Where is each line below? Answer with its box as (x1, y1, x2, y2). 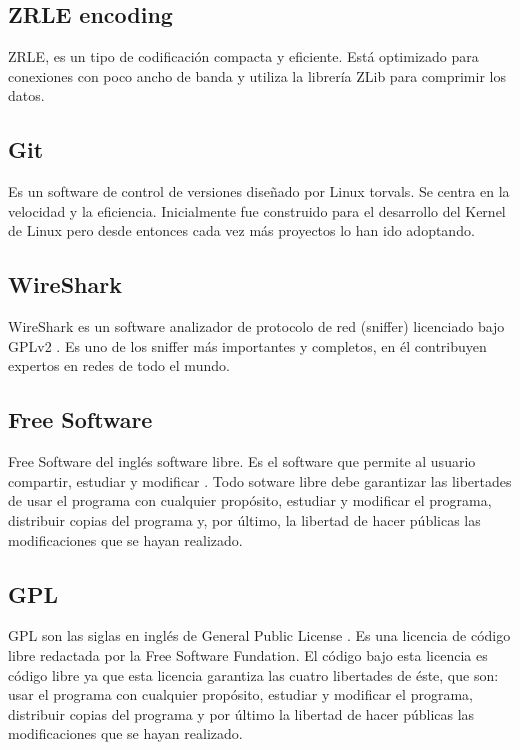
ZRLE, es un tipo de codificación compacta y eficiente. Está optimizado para (8, 46, 479, 67)
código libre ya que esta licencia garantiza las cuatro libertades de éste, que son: (8, 664, 499, 685)
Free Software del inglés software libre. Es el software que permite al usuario (8, 451, 476, 472)
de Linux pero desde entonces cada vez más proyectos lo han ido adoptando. (8, 220, 475, 241)
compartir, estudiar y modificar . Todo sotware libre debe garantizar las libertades (8, 470, 512, 491)
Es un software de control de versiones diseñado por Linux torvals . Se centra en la (8, 181, 510, 202)
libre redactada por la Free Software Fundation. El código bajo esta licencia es (8, 644, 488, 665)
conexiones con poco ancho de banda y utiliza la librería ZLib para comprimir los (8, 65, 506, 86)
